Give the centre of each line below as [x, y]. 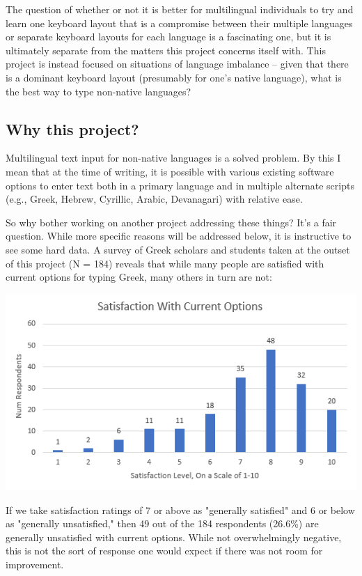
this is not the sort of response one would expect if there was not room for [164, 551]
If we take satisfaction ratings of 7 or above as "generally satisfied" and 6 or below [180, 509]
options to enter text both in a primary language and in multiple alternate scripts [180, 185]
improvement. [35, 564]
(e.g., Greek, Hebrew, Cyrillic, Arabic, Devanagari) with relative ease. [154, 199]
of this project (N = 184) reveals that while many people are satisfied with [165, 263]
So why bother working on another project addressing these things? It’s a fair [171, 222]
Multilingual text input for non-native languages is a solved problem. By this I [173, 158]
